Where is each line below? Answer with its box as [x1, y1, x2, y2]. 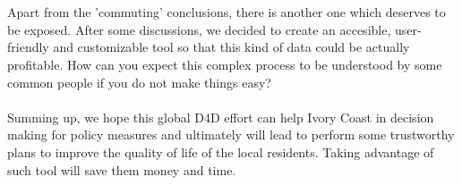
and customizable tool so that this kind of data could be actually [53, 38, 410, 56]
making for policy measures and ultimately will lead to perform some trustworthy [7, 125, 455, 144]
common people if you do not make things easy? [7, 72, 271, 91]
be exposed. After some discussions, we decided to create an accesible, [7, 20, 391, 38]
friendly [7, 38, 49, 56]
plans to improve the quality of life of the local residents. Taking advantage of [7, 142, 434, 161]
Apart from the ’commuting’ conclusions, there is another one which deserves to [7, 3, 446, 21]
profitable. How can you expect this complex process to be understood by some [7, 55, 442, 73]
